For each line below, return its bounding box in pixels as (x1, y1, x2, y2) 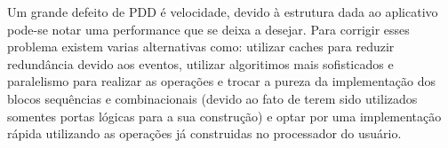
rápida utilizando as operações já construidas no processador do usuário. (7, 124, 402, 143)
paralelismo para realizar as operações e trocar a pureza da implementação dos (7, 72, 436, 90)
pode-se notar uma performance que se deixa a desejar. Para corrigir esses (7, 19, 410, 38)
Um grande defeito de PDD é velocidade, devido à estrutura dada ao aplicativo (7, 3, 438, 20)
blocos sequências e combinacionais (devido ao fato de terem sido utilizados (7, 89, 418, 107)
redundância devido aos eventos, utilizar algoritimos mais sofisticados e (7, 54, 394, 73)
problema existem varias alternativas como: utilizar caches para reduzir (7, 37, 395, 56)
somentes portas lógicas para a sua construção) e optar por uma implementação (7, 106, 442, 125)
